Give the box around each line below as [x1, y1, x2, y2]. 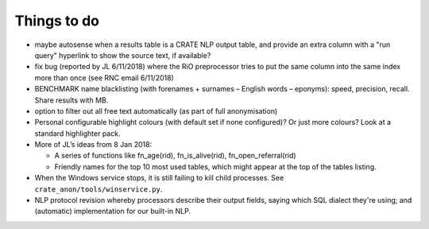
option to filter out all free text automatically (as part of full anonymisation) [34, 106, 278, 115]
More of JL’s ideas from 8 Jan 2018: [34, 140, 153, 149]
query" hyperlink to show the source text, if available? [34, 50, 211, 60]
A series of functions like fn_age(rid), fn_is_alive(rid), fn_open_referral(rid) [54, 151, 297, 161]
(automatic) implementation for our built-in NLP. [34, 207, 191, 216]
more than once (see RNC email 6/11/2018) [34, 72, 174, 83]
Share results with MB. [34, 95, 109, 105]
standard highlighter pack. [34, 128, 121, 138]
